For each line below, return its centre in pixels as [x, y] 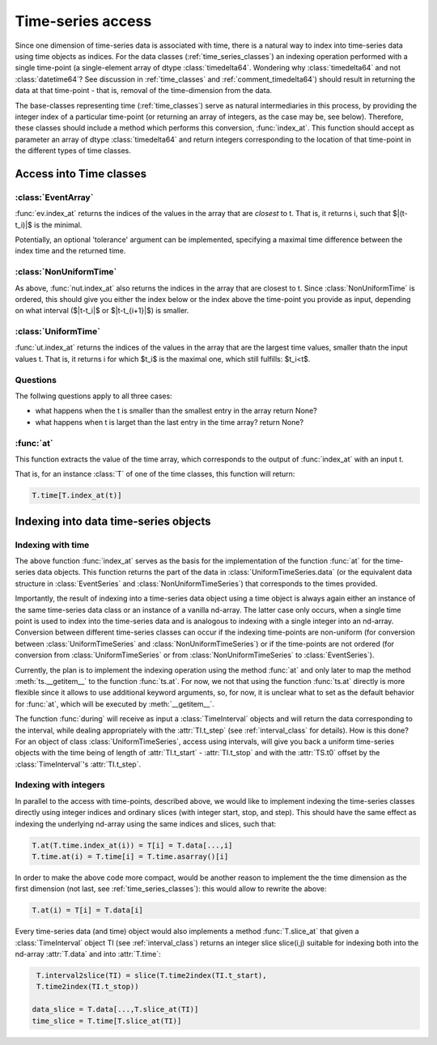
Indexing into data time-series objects [113, 521]
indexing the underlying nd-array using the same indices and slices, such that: [146, 824]
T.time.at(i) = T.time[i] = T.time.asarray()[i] [130, 856]
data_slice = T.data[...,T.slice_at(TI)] [115, 1009]
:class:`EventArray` [54, 197]
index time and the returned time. [70, 251]
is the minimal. [58, 225]
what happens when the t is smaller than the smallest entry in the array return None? [176, 411]
